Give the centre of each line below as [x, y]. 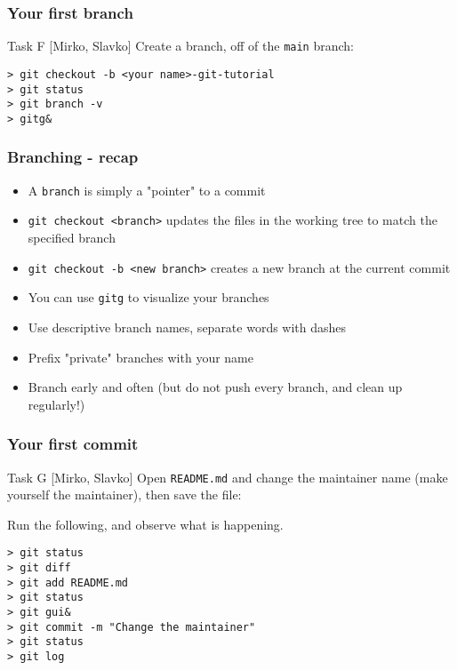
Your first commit [73, 444]
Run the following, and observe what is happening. [145, 524]
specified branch [72, 238]
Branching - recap [73, 157]
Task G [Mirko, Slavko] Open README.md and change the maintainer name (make [228, 477]
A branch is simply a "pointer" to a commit [147, 190]
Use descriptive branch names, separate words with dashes [187, 327]
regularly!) [56, 404]
